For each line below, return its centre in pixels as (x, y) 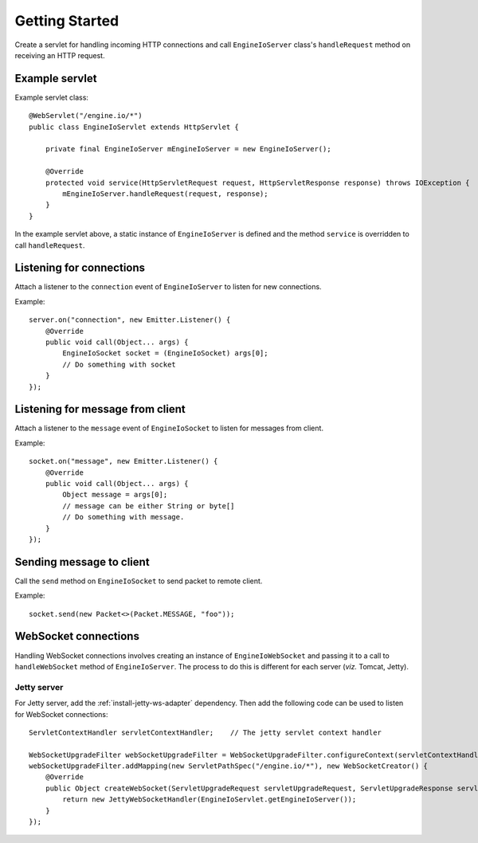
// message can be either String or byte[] (149, 506)
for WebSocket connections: (61, 714)
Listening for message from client (100, 409)
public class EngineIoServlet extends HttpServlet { (134, 127)
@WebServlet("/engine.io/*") (86, 116)
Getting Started (67, 21)
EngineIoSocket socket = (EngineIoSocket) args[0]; (165, 353)
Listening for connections (80, 268)
